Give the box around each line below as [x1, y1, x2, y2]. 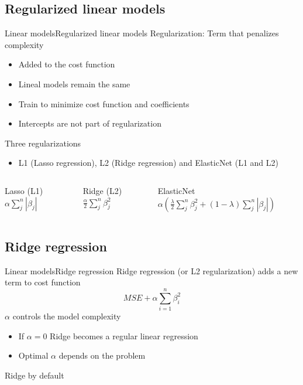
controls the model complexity [12, 310, 121, 322]
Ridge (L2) [82, 184, 122, 196]
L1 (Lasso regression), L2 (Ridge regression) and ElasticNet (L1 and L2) [18, 156, 278, 169]
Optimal [18, 349, 49, 362]
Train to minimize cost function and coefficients [18, 97, 190, 110]
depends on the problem [58, 349, 146, 362]
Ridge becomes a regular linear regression [50, 329, 198, 342]
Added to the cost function [18, 58, 115, 70]
